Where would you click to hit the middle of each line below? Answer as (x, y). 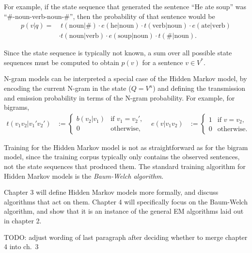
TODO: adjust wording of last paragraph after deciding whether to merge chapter (126, 237)
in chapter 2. (23, 220)
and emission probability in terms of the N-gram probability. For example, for (119, 97)
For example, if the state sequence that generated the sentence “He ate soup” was (125, 6)
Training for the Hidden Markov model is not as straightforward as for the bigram (126, 147)
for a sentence (163, 62)
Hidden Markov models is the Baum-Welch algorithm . (84, 176)
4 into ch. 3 (21, 246)
